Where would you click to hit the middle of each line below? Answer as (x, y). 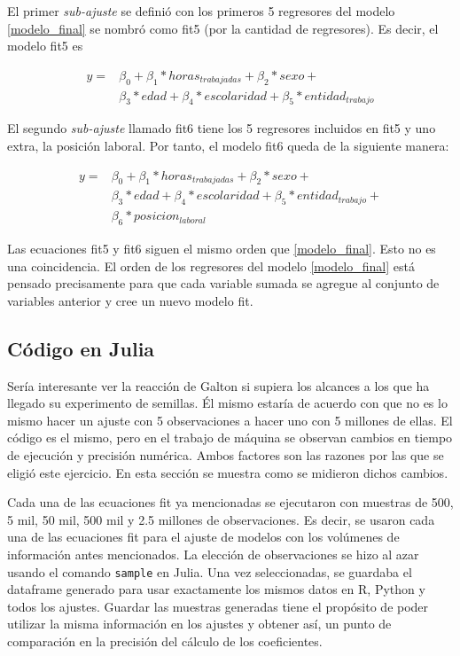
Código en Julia (81, 348)
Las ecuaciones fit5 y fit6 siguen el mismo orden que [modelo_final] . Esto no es (222, 249)
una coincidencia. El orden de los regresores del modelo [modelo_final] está (211, 266)
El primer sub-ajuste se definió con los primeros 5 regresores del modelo (201, 11)
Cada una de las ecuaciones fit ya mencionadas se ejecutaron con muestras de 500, (230, 502)
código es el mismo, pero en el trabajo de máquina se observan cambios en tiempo (230, 437)
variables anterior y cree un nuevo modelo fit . (130, 300)
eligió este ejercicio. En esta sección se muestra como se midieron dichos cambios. (228, 472)
